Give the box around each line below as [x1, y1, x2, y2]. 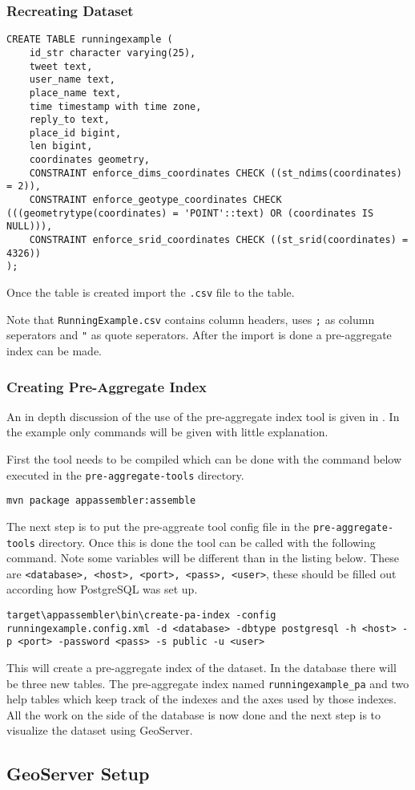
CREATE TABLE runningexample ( [6, 34, 173, 46]
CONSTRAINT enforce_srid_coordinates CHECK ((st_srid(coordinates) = [29, 234, 409, 246]
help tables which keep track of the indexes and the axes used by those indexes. [6, 691, 397, 707]
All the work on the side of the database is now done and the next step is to [6, 706, 381, 723]
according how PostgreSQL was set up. [6, 581, 198, 598]
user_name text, [29, 74, 116, 86]
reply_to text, [29, 114, 110, 126]
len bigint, [29, 140, 93, 152]
